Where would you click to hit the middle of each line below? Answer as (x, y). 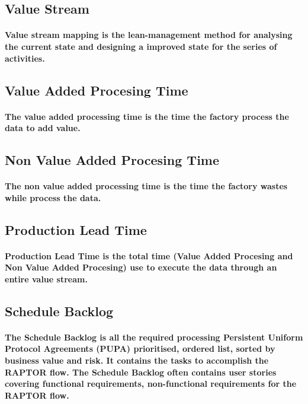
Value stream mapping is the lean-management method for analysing (149, 35)
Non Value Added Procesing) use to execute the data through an (141, 267)
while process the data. (53, 197)
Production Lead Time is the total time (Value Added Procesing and (149, 255)
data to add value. (43, 128)
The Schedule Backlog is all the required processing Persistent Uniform (154, 337)
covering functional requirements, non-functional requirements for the (151, 384)
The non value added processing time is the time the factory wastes (146, 186)
